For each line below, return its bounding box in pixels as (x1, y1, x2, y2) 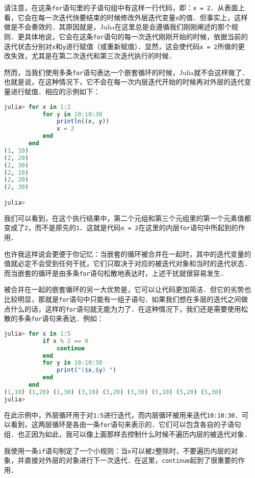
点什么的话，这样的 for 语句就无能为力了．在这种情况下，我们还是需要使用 (4, 303, 241, 314)
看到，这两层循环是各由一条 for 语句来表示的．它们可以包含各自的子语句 (10, 419, 241, 429)
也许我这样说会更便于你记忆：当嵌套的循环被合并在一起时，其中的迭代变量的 (4, 248, 251, 259)
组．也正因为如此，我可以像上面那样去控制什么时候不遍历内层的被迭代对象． (4, 429, 251, 439)
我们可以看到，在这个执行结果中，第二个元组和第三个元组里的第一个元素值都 (4, 212, 251, 223)
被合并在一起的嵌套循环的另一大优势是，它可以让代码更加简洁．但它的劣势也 (4, 284, 251, 294)
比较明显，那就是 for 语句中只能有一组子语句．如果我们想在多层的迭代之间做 (4, 293, 248, 304)
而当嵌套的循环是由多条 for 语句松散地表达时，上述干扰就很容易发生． (4, 267, 228, 278)
